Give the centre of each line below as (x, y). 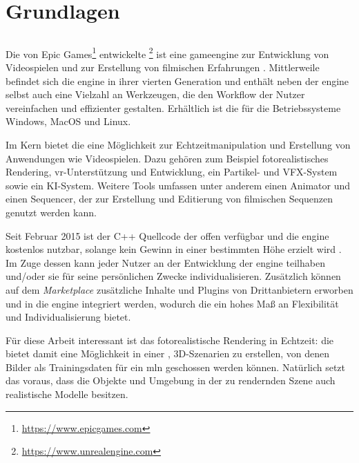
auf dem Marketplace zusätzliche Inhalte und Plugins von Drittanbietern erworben (179, 289)
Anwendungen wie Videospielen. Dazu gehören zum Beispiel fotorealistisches (167, 158)
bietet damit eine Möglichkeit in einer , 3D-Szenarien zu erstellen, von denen (167, 353)
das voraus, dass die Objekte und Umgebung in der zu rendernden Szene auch (171, 380)
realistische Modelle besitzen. (67, 394)
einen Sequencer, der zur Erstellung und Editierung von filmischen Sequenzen (169, 199)
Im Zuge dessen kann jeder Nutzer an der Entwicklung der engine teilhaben (165, 262)
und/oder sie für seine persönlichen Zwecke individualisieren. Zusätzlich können (173, 276)
